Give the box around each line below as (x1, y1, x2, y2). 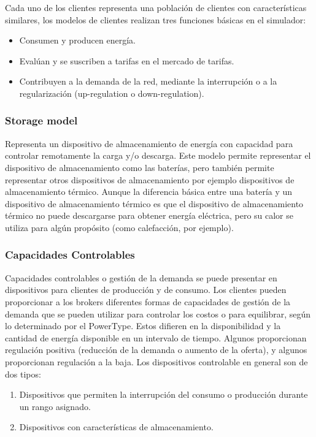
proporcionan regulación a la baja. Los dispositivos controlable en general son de (5, 355, 308, 368)
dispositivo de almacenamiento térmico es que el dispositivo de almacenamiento (5, 197, 304, 210)
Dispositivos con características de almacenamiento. (19, 420, 214, 433)
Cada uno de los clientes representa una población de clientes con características (5, 1, 307, 13)
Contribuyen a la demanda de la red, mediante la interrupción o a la (19, 75, 277, 88)
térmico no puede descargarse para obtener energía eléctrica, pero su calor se (5, 209, 293, 222)
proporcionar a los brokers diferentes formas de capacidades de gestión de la (5, 295, 291, 308)
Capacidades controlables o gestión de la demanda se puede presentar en (5, 271, 277, 284)
